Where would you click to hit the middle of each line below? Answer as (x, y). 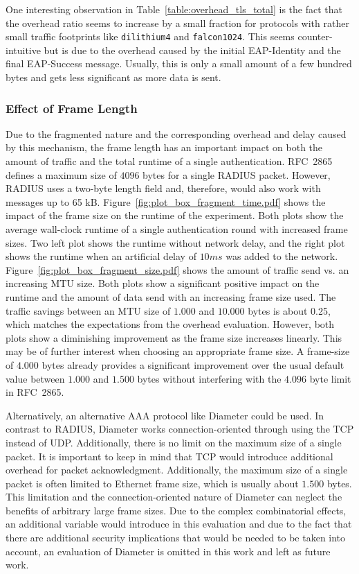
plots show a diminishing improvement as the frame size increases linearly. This (174, 337)
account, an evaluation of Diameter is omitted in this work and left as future (168, 551)
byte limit (330, 378)
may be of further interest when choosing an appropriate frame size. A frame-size (178, 351)
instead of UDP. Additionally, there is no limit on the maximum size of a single (174, 442)
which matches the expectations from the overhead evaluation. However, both (170, 324)
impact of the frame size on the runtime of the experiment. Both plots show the (175, 215)
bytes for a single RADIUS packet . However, (237, 174)
